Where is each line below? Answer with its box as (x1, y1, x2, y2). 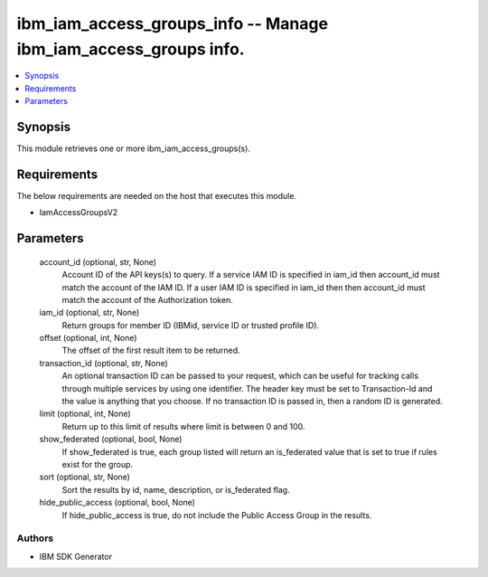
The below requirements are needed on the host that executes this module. (16, 190, 297, 201)
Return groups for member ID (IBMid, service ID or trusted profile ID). (61, 319, 320, 330)
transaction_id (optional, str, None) (39, 357, 169, 368)
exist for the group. (61, 459, 134, 469)
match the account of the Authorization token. (61, 294, 234, 305)
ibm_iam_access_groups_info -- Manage (16, 14, 329, 33)
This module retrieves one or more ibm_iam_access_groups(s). (16, 143, 250, 154)
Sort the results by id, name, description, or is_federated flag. (61, 484, 290, 495)
